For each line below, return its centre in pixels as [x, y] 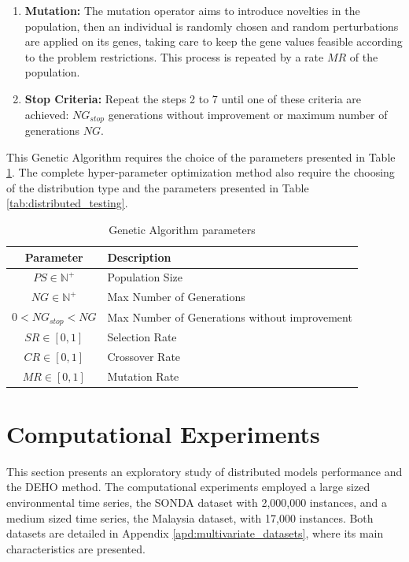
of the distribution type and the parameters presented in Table [158, 187]
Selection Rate [142, 336]
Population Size [145, 277]
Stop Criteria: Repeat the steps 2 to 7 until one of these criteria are [193, 98]
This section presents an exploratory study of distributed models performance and [204, 471]
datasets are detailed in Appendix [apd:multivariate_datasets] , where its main [195, 533]
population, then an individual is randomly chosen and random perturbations [212, 26]
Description [139, 257]
